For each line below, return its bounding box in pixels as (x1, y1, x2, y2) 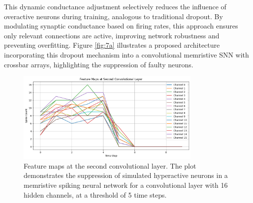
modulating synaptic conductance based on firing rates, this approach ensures (4, 21, 238, 31)
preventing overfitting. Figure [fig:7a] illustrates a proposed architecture (4, 40, 220, 50)
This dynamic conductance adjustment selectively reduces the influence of (4, 1, 226, 11)
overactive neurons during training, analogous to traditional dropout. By (4, 11, 223, 21)
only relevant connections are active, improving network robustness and (4, 30, 220, 40)
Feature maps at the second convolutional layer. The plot (24, 160, 196, 171)
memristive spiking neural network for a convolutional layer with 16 (24, 179, 228, 190)
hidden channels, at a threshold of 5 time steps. (24, 189, 167, 200)
